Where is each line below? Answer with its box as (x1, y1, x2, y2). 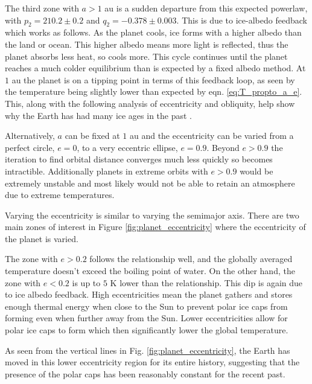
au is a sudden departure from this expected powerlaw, (104, 2, 308, 14)
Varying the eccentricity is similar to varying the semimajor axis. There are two (5, 208, 299, 221)
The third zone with (5, 2, 79, 14)
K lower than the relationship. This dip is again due (110, 276, 303, 289)
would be (240, 164, 273, 177)
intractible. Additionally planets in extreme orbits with (5, 164, 208, 177)
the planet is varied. (5, 232, 78, 245)
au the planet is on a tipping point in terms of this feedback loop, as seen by (11, 73, 295, 86)
